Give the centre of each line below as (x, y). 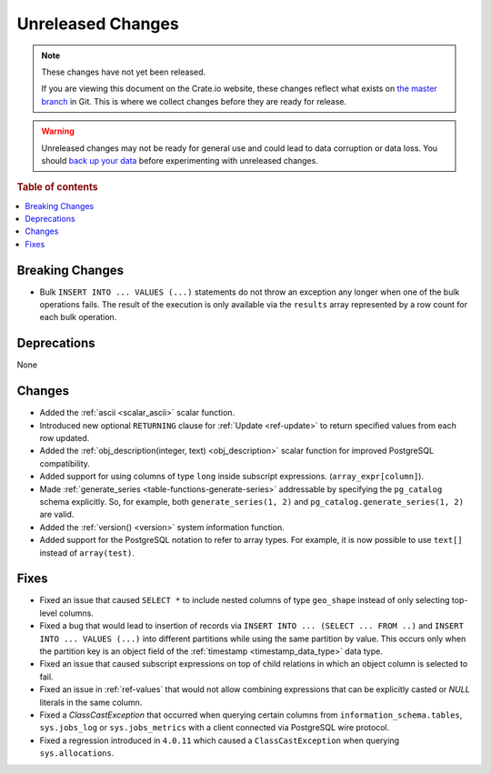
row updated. (65, 438)
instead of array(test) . (87, 553)
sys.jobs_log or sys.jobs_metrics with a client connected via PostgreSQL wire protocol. (215, 728)
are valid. (57, 515)
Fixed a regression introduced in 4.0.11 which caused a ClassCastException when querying (220, 740)
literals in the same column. (91, 702)
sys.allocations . (77, 753)
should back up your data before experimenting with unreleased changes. (180, 160)
